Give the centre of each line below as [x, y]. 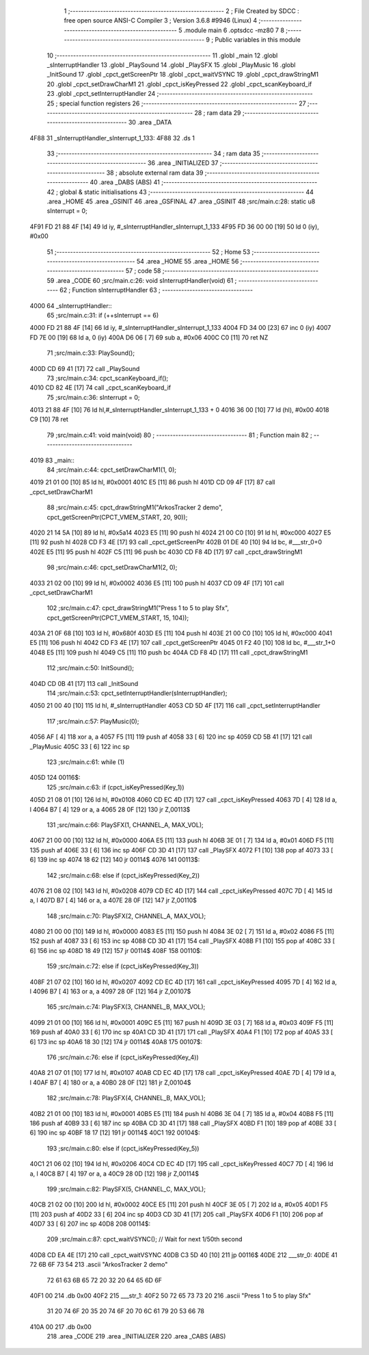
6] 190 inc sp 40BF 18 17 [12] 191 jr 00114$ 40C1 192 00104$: [115, 1132]
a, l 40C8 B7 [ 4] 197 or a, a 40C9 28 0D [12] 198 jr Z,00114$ [114, 1174]
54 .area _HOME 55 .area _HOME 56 [188, 261]
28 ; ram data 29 [218, 112]
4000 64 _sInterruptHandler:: [71, 305]
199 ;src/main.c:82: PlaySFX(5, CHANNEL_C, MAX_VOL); [126, 1189]
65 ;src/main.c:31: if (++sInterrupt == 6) [103, 315]
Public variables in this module [258, 40]
